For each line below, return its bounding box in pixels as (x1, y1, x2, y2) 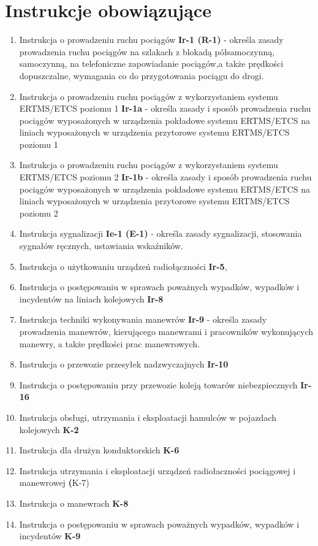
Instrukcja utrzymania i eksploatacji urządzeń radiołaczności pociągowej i (19, 464, 296, 477)
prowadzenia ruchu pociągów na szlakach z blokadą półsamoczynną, (19, 45, 275, 58)
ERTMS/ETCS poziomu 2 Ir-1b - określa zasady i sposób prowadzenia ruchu (19, 171, 312, 183)
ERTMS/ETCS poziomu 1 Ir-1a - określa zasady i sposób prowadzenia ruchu (19, 102, 311, 115)
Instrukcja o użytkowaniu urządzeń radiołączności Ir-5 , (19, 260, 227, 272)
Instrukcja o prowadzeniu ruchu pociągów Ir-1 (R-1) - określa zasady (19, 33, 284, 46)
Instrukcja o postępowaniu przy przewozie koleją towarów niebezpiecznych (19, 378, 298, 391)
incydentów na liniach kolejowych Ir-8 (19, 292, 164, 305)
